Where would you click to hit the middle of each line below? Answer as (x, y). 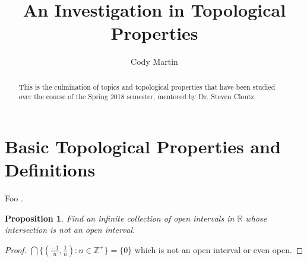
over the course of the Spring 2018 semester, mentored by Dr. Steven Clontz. (137, 97)
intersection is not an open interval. (70, 230)
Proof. (16, 249)
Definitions (50, 170)
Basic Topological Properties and (143, 146)
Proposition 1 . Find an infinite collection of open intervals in (120, 218)
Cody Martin (154, 61)
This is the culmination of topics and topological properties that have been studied (147, 86)
